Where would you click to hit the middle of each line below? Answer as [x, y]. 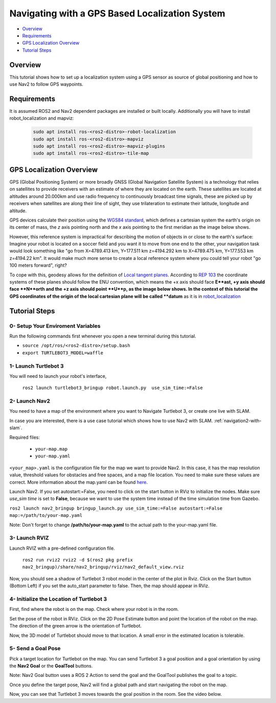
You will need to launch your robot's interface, [58, 376]
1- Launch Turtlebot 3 [37, 366]
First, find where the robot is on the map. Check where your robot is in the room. [94, 609]
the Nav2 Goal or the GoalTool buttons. [51, 666]
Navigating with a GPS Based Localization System [117, 13]
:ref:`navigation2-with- [238, 420]
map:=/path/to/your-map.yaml [46, 516]
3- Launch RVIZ [29, 538]
